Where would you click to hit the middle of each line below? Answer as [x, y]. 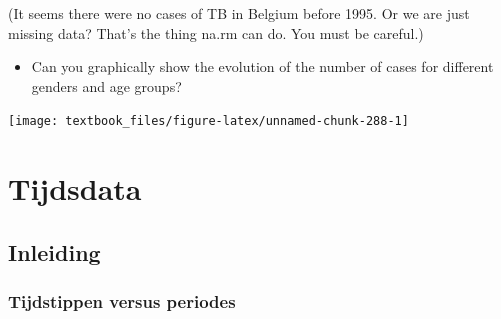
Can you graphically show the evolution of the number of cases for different [262, 66]
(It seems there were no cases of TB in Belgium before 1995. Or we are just [239, 13]
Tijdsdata [75, 188]
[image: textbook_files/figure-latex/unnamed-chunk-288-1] [208, 121]
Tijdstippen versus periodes [122, 301]
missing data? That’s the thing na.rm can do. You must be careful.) [216, 32]
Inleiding [54, 251]
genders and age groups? [106, 85]
